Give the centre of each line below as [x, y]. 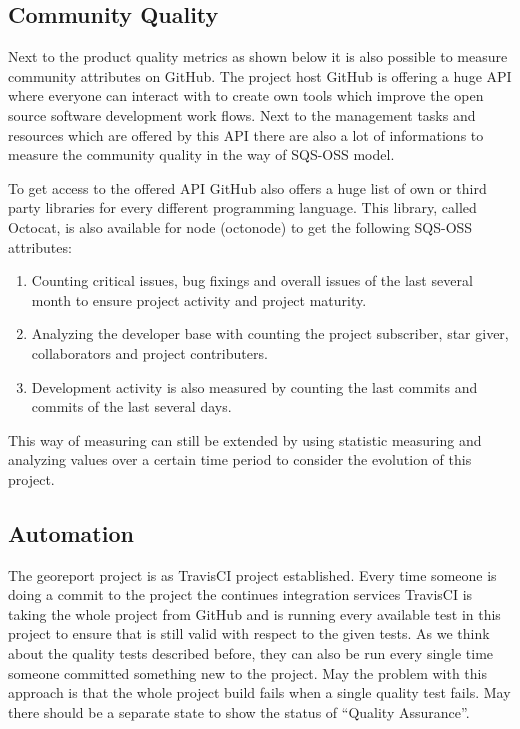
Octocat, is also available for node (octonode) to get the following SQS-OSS [240, 226]
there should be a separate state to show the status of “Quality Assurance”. [239, 711]
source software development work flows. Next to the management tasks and [242, 114]
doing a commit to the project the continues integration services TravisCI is [240, 594]
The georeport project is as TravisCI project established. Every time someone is [252, 574]
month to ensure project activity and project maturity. [199, 299]
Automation [71, 532]
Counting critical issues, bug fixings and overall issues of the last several [252, 280]
